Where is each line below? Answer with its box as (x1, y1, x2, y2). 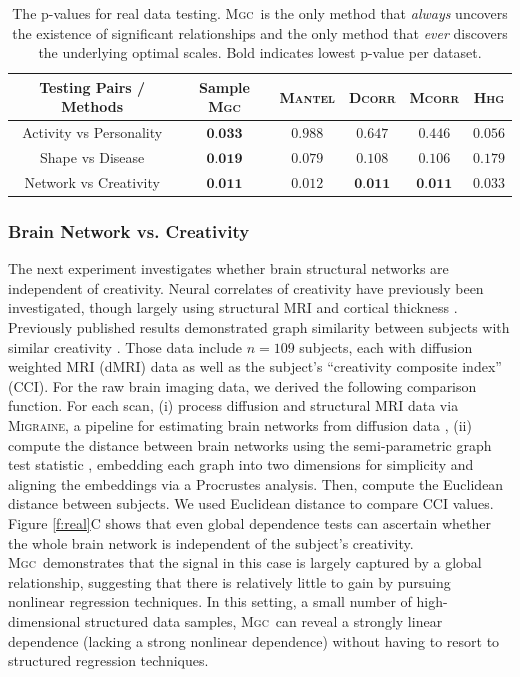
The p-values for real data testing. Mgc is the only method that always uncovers (12, 3, 508, 23)
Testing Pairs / (39, 76, 146, 97)
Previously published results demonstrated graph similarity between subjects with (8, 317, 510, 337)
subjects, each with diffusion (299, 336, 473, 357)
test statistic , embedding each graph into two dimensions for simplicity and (8, 454, 474, 475)
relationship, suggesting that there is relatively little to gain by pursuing (8, 571, 451, 592)
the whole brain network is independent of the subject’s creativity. (8, 532, 414, 553)
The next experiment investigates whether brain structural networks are (8, 258, 449, 279)
